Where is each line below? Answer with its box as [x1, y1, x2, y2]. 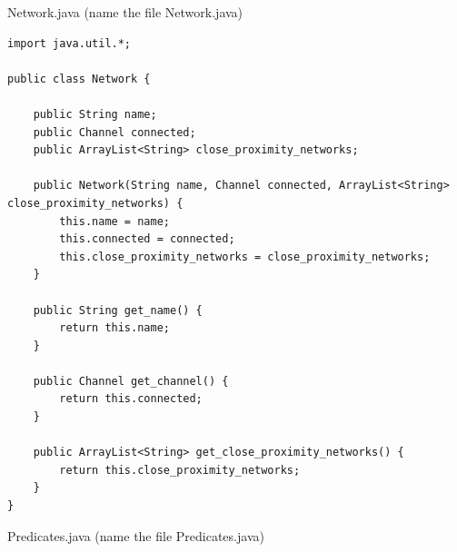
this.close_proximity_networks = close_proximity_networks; [59, 250, 431, 263]
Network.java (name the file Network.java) [7, 3, 243, 21]
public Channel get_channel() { [33, 374, 229, 388]
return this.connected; [59, 392, 203, 406]
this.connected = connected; [59, 232, 235, 246]
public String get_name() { [33, 303, 203, 317]
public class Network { [7, 72, 151, 85]
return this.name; [59, 321, 170, 335]
